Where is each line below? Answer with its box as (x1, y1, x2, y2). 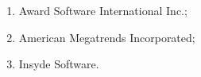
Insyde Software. (18, 56, 99, 72)
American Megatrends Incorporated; (18, 29, 195, 45)
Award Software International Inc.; (18, 2, 187, 18)
